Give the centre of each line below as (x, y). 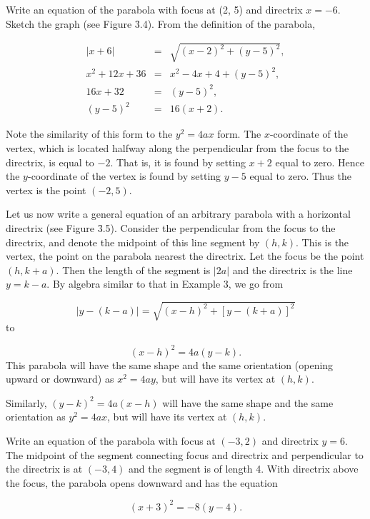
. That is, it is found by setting (178, 162)
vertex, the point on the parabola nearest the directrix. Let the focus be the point (185, 256)
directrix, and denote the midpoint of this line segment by (133, 242)
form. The (239, 134)
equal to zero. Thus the (300, 176)
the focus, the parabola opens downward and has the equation (142, 482)
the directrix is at (44, 469)
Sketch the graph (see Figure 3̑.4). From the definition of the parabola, (161, 23)
